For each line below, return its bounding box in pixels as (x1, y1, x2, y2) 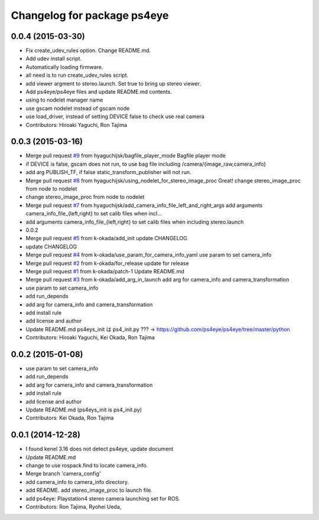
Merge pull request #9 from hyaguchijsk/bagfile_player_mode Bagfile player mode (25, 152, 226, 159)
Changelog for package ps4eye (11, 9, 169, 22)
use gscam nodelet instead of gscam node (25, 104, 130, 112)
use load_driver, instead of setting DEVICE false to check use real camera (25, 113, 205, 120)
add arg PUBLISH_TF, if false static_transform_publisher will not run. (25, 169, 191, 176)
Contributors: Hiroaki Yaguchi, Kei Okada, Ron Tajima (25, 334, 155, 341)
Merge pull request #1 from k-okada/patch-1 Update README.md (25, 267, 184, 274)
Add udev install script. (25, 55, 82, 62)
